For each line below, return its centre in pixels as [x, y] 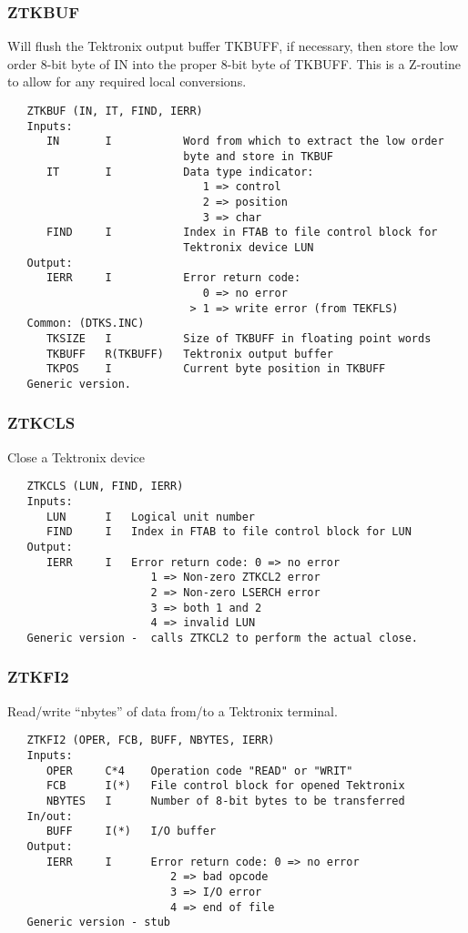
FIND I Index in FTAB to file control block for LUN [229, 532]
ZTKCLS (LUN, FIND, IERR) [105, 487]
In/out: [50, 816]
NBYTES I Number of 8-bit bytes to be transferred [225, 801]
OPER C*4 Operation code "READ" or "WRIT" [199, 771]
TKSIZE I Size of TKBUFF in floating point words [239, 338]
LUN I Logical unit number [151, 517]
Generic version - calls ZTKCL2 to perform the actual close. [223, 638]
